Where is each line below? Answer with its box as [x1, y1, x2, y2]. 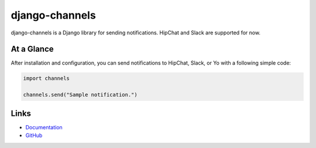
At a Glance [11, 44, 54, 54]
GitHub [25, 132, 43, 139]
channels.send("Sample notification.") [23, 91, 138, 98]
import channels [23, 75, 70, 82]
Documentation [25, 124, 63, 131]
